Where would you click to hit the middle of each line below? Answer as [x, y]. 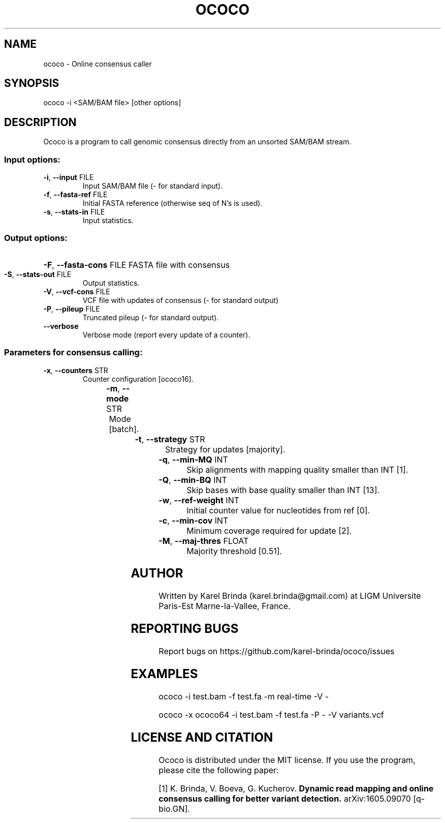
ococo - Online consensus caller [98, 64]
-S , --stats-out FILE [38, 274]
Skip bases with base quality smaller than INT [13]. [283, 490]
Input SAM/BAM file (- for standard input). [153, 186]
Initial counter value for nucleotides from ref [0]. [278, 510]
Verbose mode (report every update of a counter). [166, 334]
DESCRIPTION [40, 122]
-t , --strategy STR [170, 439]
